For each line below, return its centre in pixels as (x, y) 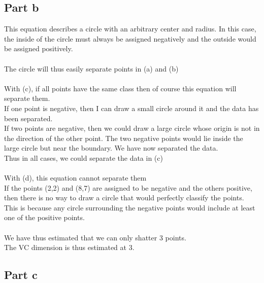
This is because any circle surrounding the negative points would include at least (130, 207)
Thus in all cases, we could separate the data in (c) (84, 157)
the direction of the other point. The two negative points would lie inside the (124, 138)
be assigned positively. (39, 48)
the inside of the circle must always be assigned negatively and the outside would (130, 38)
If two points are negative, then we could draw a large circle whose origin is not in (132, 128)
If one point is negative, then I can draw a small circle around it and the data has (131, 108)
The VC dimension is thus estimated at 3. (69, 247)
